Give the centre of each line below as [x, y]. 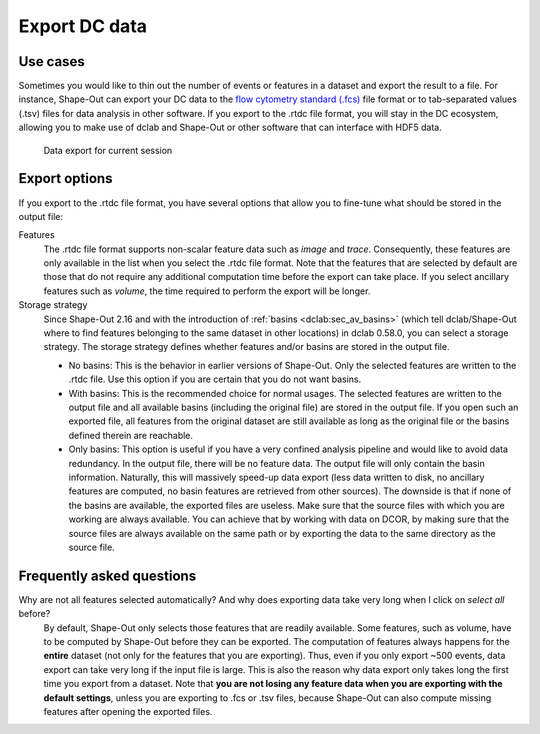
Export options [65, 178]
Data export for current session [108, 150]
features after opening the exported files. [128, 711]
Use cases [51, 61]
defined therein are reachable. [131, 435]
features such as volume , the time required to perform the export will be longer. [207, 291]
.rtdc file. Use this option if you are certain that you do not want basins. [215, 379]
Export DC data [83, 26]
